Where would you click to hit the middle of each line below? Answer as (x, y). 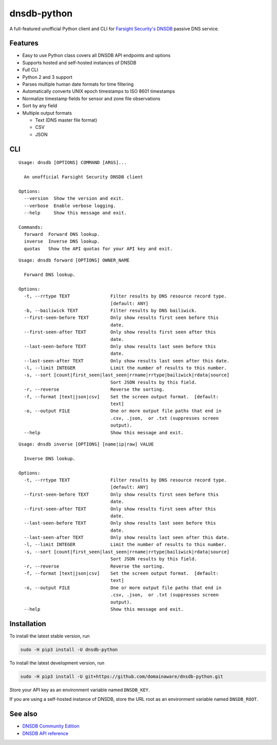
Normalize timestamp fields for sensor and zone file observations (91, 98)
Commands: (31, 227)
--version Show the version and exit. (74, 198)
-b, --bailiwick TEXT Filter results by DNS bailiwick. (111, 310)
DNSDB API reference (45, 733)
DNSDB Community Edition (51, 726)
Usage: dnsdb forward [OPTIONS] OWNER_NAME (74, 260)
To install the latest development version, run (57, 663)
